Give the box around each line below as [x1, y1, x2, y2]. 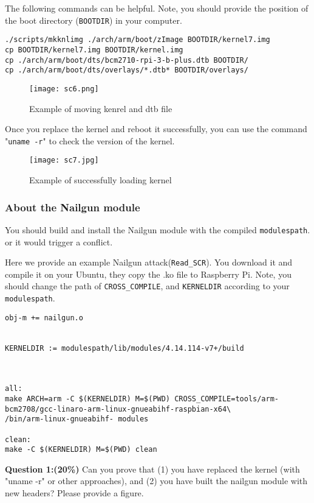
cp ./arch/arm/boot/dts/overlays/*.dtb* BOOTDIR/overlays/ [5, 66, 248, 75]
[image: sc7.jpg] [29, 156, 99, 165]
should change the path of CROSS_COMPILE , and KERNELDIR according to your [5, 280, 290, 292]
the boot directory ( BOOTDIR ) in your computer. [5, 13, 182, 26]
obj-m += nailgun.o [5, 313, 83, 322]
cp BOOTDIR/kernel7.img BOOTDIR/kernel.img [5, 45, 183, 54]
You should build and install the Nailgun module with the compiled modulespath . [5, 223, 310, 236]
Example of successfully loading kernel [29, 174, 172, 186]
